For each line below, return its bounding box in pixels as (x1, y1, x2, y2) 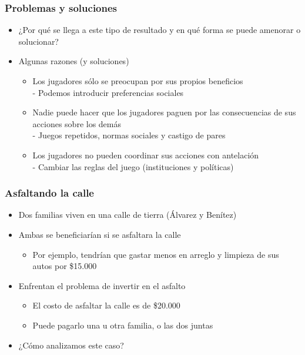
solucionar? (18, 35, 59, 47)
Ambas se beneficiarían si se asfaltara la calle (18, 228, 181, 240)
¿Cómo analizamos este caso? (18, 339, 124, 351)
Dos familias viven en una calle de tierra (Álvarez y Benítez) (18, 208, 237, 221)
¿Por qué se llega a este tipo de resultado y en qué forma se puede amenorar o (18, 24, 301, 36)
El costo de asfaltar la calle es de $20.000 (32, 299, 180, 311)
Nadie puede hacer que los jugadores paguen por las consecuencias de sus (32, 106, 296, 118)
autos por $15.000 (32, 260, 97, 272)
